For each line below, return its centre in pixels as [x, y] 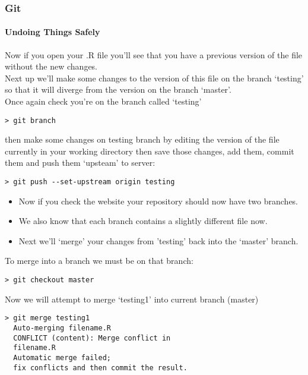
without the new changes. [51, 66]
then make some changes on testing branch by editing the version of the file [142, 139]
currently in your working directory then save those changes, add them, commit [150, 151]
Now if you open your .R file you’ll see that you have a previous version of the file [154, 54]
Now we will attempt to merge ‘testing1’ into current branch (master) [132, 299]
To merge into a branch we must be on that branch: [99, 261]
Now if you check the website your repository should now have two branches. [158, 201]
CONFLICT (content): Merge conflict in [92, 338]
